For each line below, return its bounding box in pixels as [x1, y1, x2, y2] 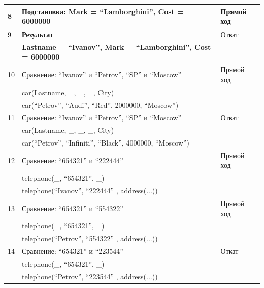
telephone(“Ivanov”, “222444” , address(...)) [22, 185, 158, 196]
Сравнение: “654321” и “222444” [22, 155, 123, 165]
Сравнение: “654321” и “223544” [22, 246, 123, 256]
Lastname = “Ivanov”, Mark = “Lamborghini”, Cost [22, 41, 211, 52]
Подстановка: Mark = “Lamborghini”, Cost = [22, 6, 184, 16]
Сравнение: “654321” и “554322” [22, 203, 123, 213]
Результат [22, 28, 53, 39]
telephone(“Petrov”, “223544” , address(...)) [22, 271, 158, 281]
